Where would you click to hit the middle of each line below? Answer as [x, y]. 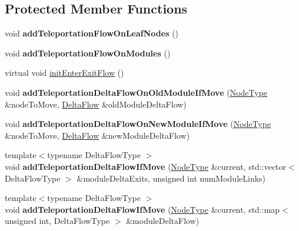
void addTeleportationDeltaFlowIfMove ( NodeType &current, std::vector [146, 166]
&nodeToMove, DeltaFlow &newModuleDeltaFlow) [97, 135]
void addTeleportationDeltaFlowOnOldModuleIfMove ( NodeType [136, 92]
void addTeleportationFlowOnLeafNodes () [92, 33]
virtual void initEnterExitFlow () [64, 73]
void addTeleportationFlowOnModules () [88, 53]
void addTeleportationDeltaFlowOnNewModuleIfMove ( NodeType [138, 124]
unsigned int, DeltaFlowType [57, 221]
